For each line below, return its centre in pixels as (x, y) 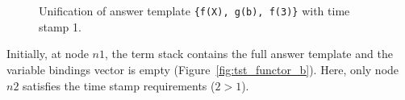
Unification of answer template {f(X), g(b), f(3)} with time (194, 11)
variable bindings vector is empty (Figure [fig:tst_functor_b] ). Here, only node (203, 70)
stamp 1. (60, 26)
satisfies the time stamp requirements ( (119, 85)
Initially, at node (48, 54)
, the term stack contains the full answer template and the (249, 54)
